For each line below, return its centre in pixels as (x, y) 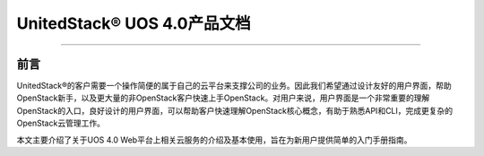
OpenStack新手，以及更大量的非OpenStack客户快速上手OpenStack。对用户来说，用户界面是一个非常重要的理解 (223, 98)
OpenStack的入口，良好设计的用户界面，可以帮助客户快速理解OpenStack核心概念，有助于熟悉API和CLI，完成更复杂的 (235, 110)
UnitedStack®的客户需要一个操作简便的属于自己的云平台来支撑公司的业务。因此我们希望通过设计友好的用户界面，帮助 (234, 86)
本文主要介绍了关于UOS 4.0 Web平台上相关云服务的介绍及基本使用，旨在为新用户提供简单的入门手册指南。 (214, 140)
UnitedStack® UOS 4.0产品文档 (134, 23)
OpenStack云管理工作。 (60, 123)
